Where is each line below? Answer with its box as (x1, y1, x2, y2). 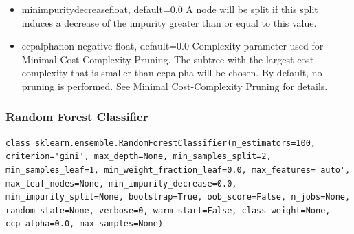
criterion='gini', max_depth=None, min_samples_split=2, (5, 151, 272, 162)
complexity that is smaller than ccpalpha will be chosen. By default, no (21, 65, 322, 80)
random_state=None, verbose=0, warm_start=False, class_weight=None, (5, 205, 331, 215)
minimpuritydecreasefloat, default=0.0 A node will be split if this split (21, 2, 318, 16)
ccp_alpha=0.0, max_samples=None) (5, 219, 164, 229)
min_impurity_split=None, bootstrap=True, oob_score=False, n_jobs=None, (5, 192, 351, 202)
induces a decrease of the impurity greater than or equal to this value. (21, 15, 317, 30)
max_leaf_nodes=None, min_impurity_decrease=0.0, (5, 178, 237, 189)
